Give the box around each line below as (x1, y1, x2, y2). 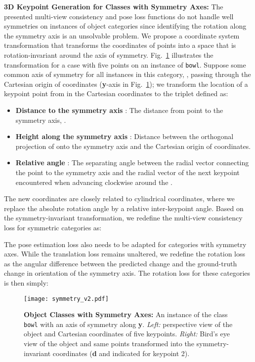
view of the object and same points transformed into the (24, 338, 194, 348)
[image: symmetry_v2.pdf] (24, 295, 109, 302)
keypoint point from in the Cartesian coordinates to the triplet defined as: (4, 88, 228, 99)
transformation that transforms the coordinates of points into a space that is (4, 40, 236, 50)
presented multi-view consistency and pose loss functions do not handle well (4, 11, 234, 21)
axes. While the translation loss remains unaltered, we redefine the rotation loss (4, 249, 245, 259)
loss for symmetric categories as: (4, 222, 102, 232)
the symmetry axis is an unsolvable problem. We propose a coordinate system (4, 30, 240, 40)
